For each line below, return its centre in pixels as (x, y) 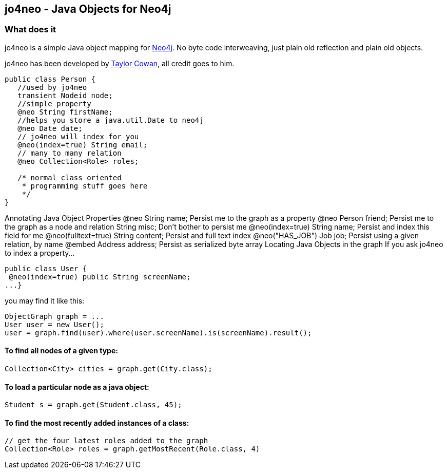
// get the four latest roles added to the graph (106, 441)
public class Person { (50, 79)
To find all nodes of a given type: (61, 351)
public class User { (46, 268)
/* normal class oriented (70, 177)
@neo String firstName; (65, 112)
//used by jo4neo (52, 87)
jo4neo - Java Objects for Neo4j (88, 9)
